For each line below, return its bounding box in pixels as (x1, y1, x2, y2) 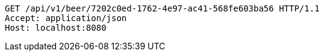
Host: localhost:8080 (5, 23, 107, 33)
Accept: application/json (5, 13, 127, 23)
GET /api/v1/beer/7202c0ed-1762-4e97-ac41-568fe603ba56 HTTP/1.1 (5, 4, 320, 13)
